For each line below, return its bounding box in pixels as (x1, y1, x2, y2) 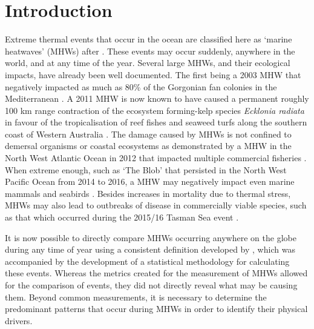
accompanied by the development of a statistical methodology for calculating (5, 254, 290, 267)
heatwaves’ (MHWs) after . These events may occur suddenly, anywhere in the (5, 44, 295, 57)
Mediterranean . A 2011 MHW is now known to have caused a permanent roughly (5, 92, 309, 105)
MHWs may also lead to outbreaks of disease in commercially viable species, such (5, 199, 307, 211)
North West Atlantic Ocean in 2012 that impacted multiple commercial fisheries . (5, 151, 307, 164)
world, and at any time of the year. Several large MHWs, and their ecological (5, 56, 290, 69)
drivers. (5, 314, 33, 327)
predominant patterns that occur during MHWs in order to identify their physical (5, 302, 308, 315)
